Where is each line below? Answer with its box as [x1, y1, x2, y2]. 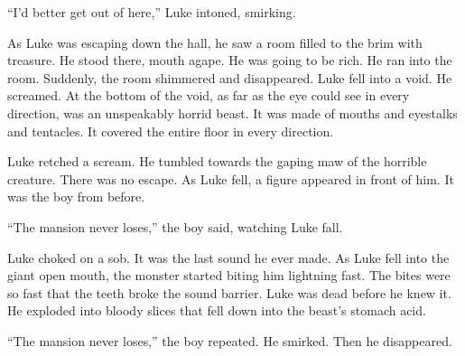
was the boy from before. [7, 187, 145, 206]
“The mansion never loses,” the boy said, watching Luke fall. [7, 217, 343, 236]
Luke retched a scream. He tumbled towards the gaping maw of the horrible [7, 152, 427, 171]
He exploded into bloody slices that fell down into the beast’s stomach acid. [7, 301, 426, 320]
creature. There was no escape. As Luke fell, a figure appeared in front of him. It [7, 169, 454, 188]
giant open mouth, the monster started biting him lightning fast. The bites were [7, 266, 451, 285]
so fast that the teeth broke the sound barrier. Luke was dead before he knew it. [7, 283, 451, 302]
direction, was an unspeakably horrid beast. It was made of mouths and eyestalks [7, 103, 458, 122]
